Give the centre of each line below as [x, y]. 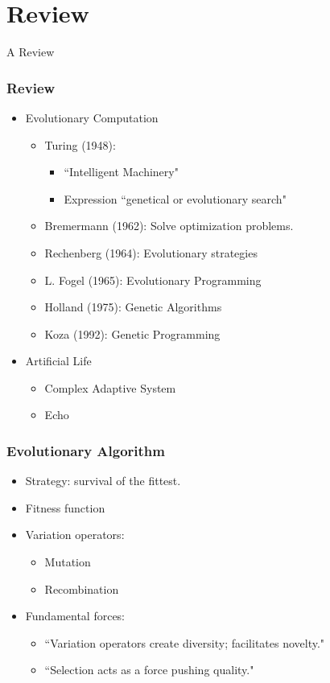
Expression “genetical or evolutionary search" [175, 198]
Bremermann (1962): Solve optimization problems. [169, 226]
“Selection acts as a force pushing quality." [149, 670]
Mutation [68, 562]
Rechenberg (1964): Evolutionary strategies [151, 252]
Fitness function [65, 507]
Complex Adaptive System [110, 387]
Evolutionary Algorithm [86, 450]
